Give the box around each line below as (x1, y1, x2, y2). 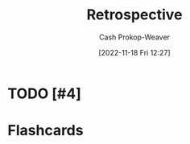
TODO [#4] (7, 84, 82, 102)
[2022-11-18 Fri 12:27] (98, 47, 171, 57)
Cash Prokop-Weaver (98, 32, 171, 42)
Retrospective (86, 6, 183, 24)
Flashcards (7, 121, 84, 140)
